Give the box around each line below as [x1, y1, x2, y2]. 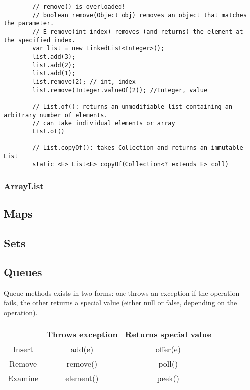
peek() [157, 372, 180, 384]
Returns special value [125, 328, 211, 340]
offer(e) [155, 343, 181, 355]
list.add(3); [32, 53, 76, 60]
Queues [4, 264, 42, 279]
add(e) [70, 343, 94, 355]
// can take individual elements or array [32, 120, 175, 127]
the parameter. [4, 20, 54, 27]
